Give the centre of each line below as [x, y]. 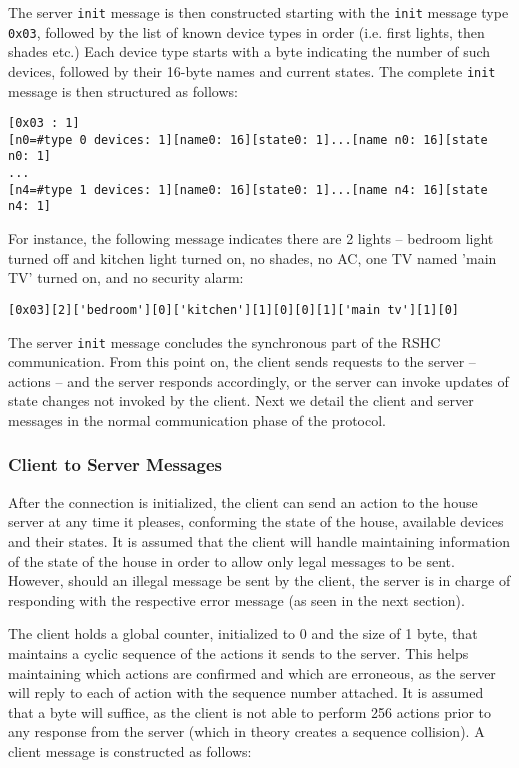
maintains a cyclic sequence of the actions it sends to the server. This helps [238, 652]
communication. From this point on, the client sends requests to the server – [242, 361]
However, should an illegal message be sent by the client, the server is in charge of [259, 580]
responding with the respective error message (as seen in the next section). [236, 599]
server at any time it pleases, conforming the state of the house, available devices [256, 521]
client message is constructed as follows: [130, 750]
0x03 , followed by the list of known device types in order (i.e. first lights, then [246, 31]
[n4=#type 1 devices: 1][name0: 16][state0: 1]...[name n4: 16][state [248, 189]
